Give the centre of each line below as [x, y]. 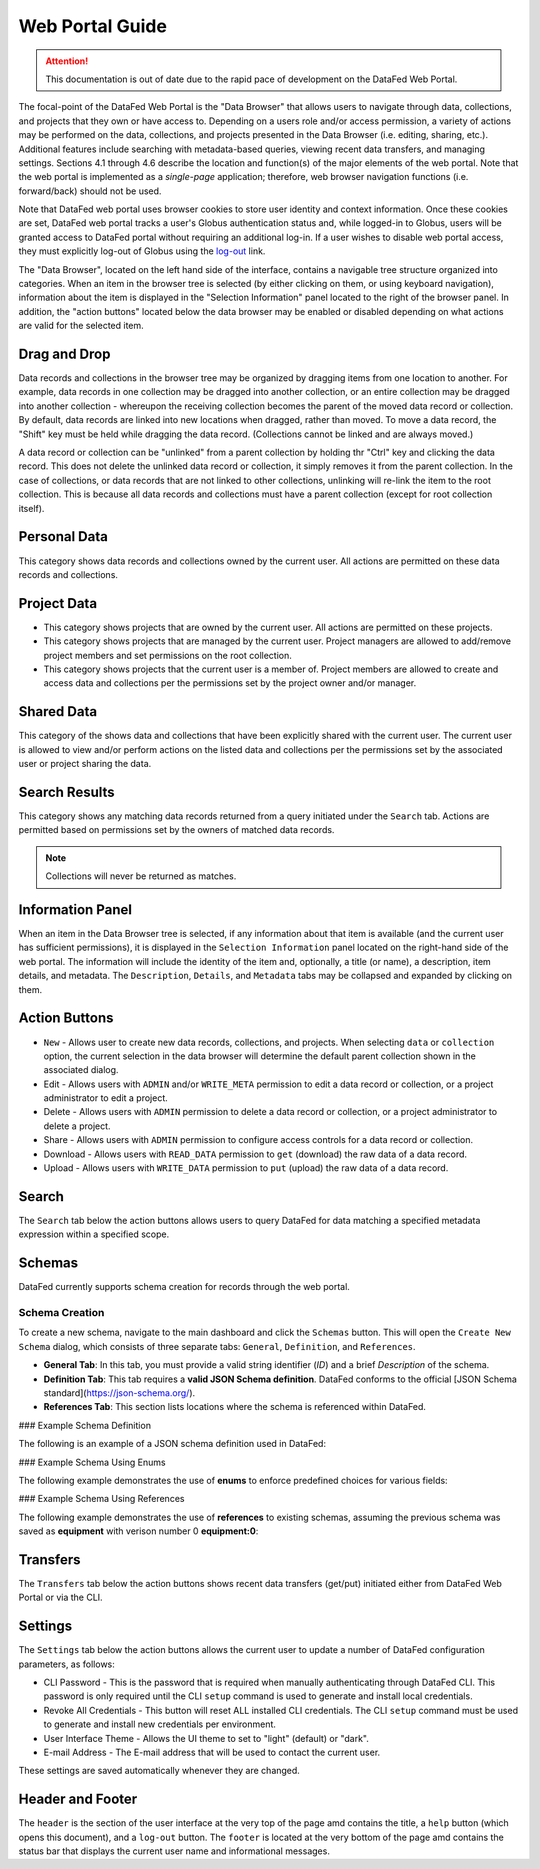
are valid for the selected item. [81, 326]
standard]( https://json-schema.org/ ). [119, 1392]
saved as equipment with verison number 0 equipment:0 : [138, 1531]
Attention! [67, 61]
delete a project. [77, 1126]
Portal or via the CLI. [61, 1597]
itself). [31, 508]
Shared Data [58, 711]
